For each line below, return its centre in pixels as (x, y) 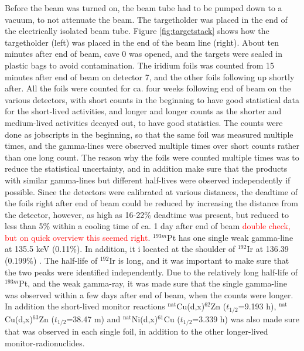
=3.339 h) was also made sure (246, 318)
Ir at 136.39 (268, 249)
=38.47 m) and (93, 318)
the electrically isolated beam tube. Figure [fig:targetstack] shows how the (137, 31)
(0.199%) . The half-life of (51, 260)
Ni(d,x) (145, 318)
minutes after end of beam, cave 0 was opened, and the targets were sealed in (144, 54)
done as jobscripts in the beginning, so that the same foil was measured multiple (149, 134)
